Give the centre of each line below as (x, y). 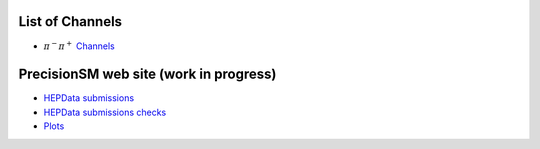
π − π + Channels (79, 45)
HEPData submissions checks (105, 112)
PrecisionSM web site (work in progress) (147, 74)
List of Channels (70, 21)
